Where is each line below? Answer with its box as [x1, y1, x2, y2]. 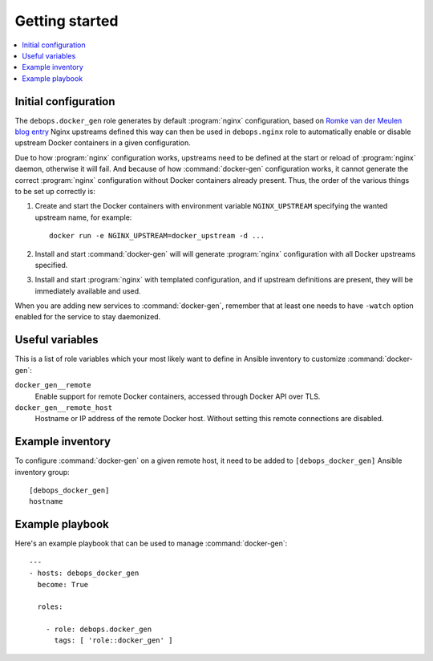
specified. [34, 260, 68, 270]
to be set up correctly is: [14, 186, 96, 196]
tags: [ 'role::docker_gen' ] [54, 636, 173, 645]
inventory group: [14, 467, 70, 476]
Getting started [14, 12, 119, 30]
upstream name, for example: [34, 213, 132, 222]
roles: [37, 602, 63, 611]
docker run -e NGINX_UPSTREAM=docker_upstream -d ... [49, 231, 265, 241]
